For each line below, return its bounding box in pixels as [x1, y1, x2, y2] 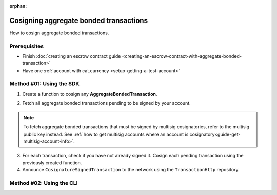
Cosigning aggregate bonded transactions [9, 16, 148, 25]
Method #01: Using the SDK [9, 80, 80, 87]
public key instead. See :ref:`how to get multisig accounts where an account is [23, 131, 189, 137]
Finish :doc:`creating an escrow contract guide [22, 53, 121, 59]
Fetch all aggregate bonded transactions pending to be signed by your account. [22, 100, 191, 106]
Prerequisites [9, 42, 44, 50]
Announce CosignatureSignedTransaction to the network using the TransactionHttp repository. [22, 167, 240, 173]
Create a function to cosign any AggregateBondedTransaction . [22, 91, 157, 97]
